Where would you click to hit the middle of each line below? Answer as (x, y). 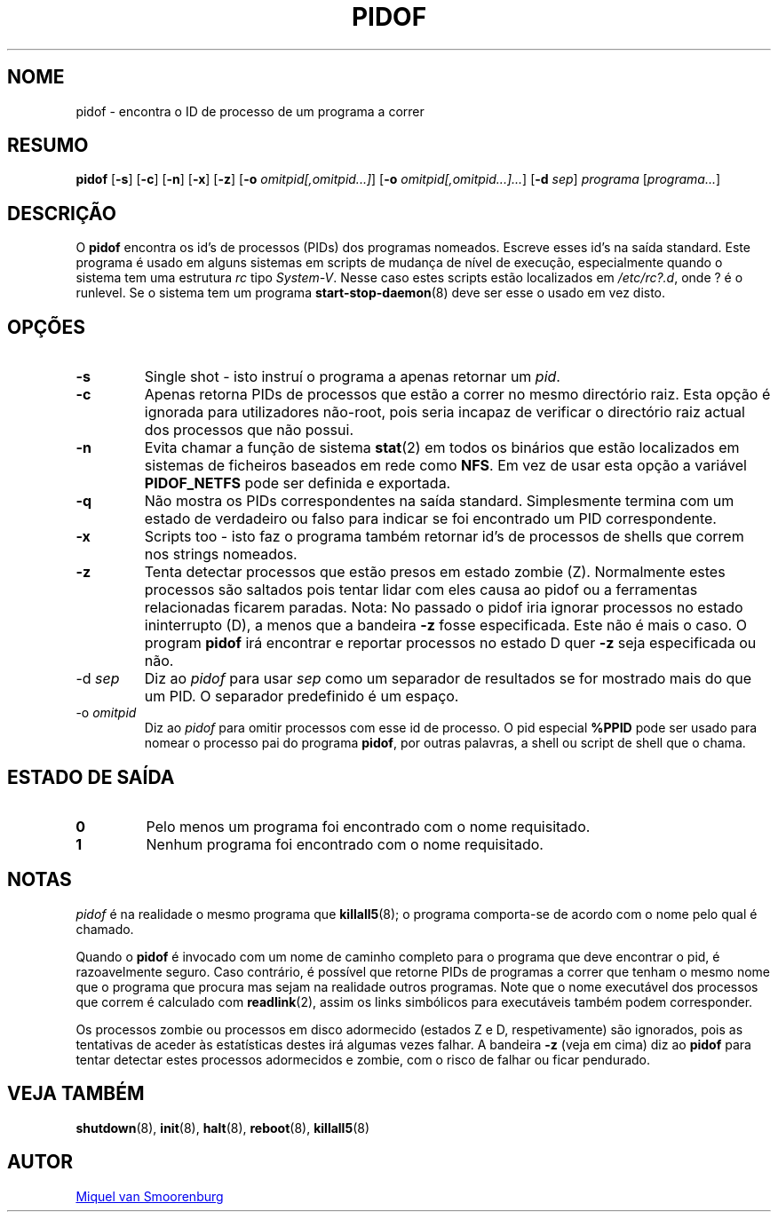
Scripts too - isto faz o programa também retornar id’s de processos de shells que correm (444, 537)
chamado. (105, 929)
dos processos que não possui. (249, 430)
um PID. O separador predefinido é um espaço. (302, 697)
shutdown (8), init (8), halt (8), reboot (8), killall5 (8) (222, 1128)
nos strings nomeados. (221, 554)
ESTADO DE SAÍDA (91, 777)
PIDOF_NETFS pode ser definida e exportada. (298, 483)
